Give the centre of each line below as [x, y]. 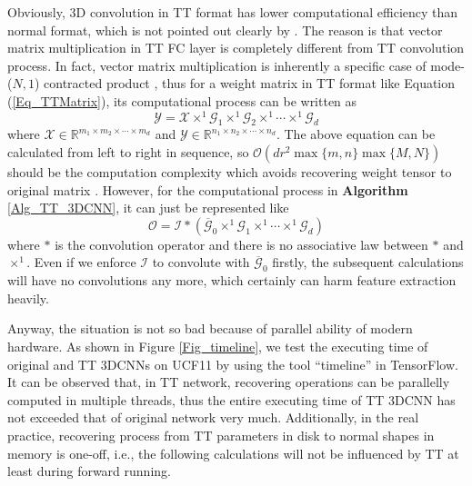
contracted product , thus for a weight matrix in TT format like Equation [250, 83]
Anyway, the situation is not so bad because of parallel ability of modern [210, 328]
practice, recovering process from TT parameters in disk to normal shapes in [221, 435]
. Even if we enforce [81, 262]
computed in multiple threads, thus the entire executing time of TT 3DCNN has [231, 399]
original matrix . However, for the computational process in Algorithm [208, 189]
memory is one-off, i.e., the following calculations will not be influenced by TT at [233, 453]
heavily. [28, 298]
